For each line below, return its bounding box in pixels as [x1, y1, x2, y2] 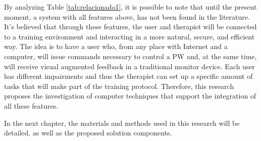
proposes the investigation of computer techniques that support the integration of [4, 90, 256, 101]
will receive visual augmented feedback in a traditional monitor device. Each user [4, 61, 255, 71]
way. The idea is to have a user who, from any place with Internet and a [4, 41, 228, 52]
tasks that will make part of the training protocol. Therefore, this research [4, 80, 234, 91]
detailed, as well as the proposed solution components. [4, 127, 172, 138]
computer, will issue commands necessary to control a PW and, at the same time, [4, 51, 257, 61]
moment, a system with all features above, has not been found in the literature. [4, 11, 250, 22]
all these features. [4, 100, 59, 111]
